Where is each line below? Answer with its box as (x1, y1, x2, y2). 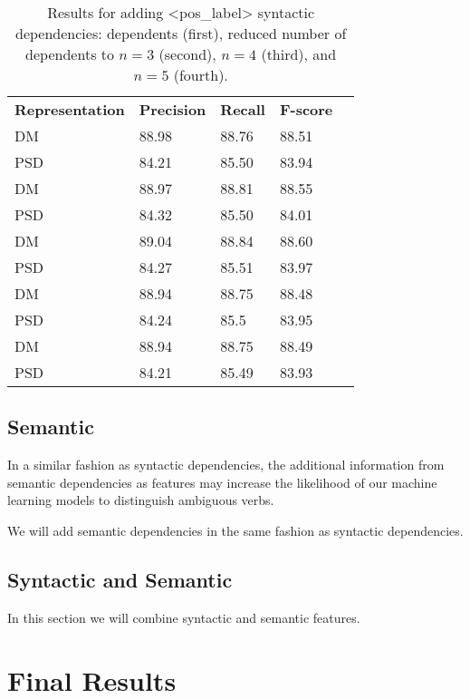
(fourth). (173, 64, 228, 85)
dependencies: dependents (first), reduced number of (14, 23, 347, 44)
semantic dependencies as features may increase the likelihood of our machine (7, 472, 437, 491)
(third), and (261, 44, 337, 64)
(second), (158, 44, 216, 64)
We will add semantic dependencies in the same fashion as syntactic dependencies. (7, 520, 464, 539)
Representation (14, 99, 125, 120)
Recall (220, 99, 265, 120)
